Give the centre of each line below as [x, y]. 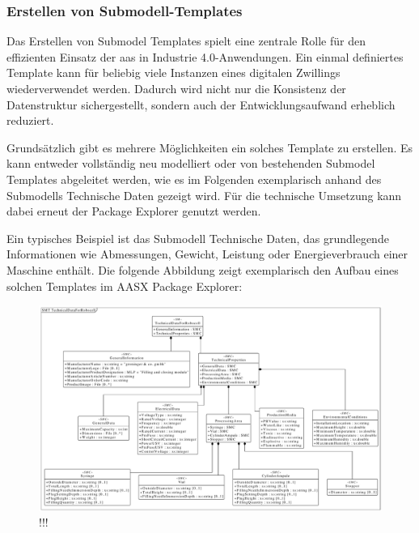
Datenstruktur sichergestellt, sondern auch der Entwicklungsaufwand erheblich [201, 104]
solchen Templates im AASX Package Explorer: [125, 286]
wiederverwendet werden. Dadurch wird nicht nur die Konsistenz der [176, 88]
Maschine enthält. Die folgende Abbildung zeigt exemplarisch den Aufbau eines [203, 269]
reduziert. [30, 120]
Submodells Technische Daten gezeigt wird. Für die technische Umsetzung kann [204, 195]
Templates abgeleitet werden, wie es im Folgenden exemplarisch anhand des [194, 179]
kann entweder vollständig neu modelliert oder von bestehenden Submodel [191, 163]
